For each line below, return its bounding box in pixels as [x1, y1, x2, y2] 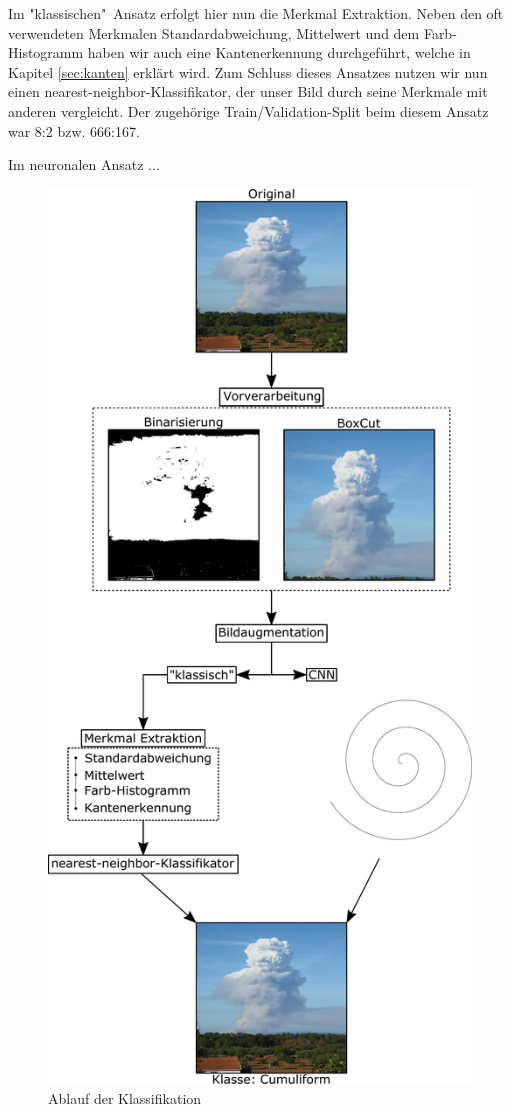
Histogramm [8, 42, 84, 63]
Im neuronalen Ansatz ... [8, 154, 160, 175]
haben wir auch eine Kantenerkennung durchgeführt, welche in [87, 42, 471, 63]
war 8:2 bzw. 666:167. [8, 120, 140, 141]
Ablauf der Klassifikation [48, 1087, 202, 1108]
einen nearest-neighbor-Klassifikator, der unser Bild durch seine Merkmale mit [8, 81, 488, 102]
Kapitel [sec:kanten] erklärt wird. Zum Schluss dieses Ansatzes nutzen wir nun [8, 61, 488, 82]
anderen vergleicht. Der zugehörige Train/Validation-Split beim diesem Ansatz [8, 100, 489, 121]
